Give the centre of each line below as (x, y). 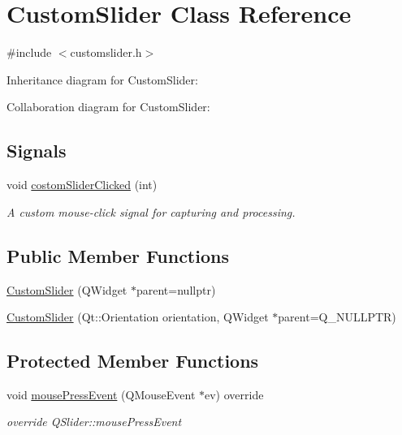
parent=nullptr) (176, 289)
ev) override (234, 394)
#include (29, 52)
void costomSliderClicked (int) (82, 185)
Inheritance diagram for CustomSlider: (102, 79)
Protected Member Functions (133, 361)
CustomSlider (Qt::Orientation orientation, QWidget (138, 317)
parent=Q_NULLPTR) (337, 317)
